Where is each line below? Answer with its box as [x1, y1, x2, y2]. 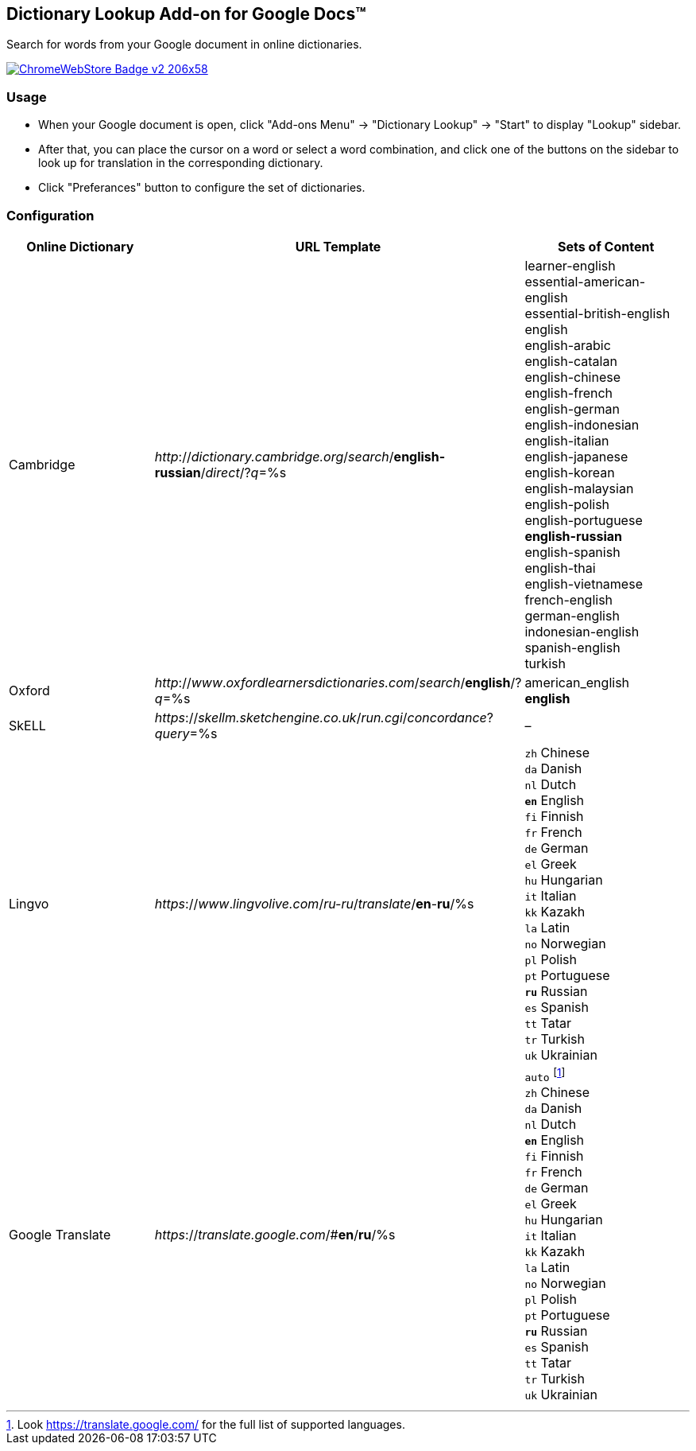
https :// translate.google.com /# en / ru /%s [154, 1226, 396, 1243]
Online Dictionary [26, 238, 134, 255]
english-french [524, 384, 613, 401]
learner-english [524, 257, 616, 274]
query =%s [154, 725, 218, 741]
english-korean [524, 464, 615, 480]
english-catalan [524, 352, 617, 369]
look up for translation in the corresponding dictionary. [38, 156, 323, 170]
